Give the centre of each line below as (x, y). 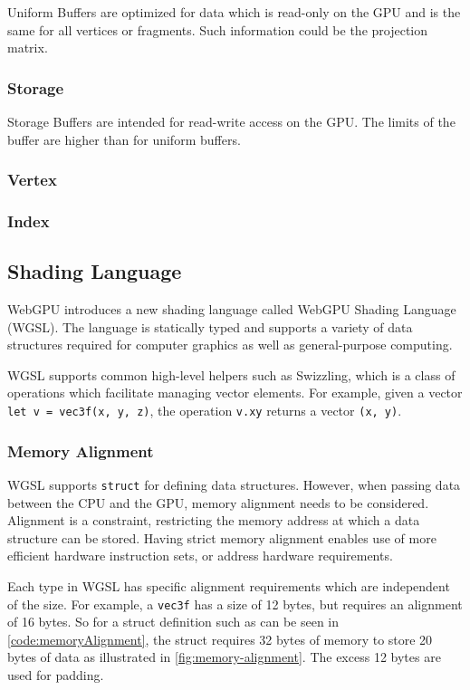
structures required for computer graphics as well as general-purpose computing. (230, 345)
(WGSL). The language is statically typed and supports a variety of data (210, 326)
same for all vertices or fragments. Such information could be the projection (218, 29)
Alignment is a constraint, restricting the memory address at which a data (214, 520)
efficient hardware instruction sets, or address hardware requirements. (200, 556)
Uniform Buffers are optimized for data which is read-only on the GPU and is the (234, 12)
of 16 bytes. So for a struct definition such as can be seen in (173, 622)
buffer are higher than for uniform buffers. (124, 139)
